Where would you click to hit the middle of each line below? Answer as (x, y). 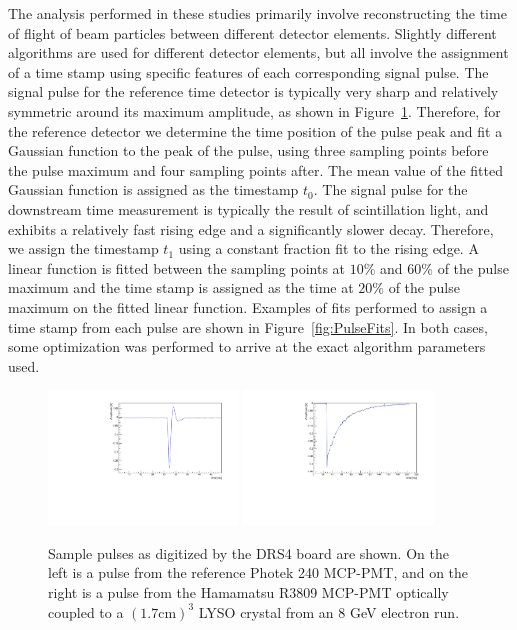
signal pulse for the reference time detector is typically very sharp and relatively (253, 91)
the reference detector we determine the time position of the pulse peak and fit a (255, 130)
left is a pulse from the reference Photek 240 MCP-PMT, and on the (258, 572)
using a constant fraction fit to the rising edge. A (328, 248)
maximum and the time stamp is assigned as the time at (181, 287)
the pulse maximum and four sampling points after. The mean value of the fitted (255, 169)
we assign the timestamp (83, 248)
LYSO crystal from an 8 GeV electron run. (329, 611)
